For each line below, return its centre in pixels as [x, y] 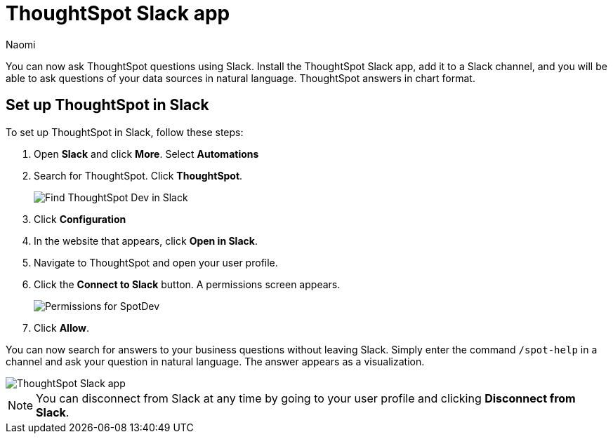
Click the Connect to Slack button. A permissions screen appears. [187, 284]
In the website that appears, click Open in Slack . [146, 241]
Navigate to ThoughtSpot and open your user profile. [156, 262]
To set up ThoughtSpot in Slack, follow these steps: [125, 132]
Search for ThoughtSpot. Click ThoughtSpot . [138, 175]
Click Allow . [62, 327]
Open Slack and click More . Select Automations [146, 154]
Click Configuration [80, 219]
